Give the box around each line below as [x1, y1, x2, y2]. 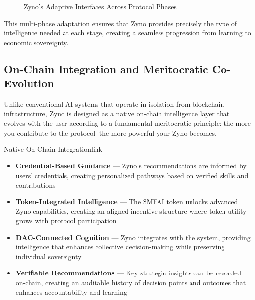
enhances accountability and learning [15, 287, 127, 297]
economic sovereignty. [4, 37, 69, 47]
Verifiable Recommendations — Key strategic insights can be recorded [15, 268, 242, 278]
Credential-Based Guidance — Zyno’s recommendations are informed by [15, 160, 247, 170]
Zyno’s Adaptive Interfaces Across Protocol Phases [24, 1, 177, 11]
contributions [15, 180, 56, 190]
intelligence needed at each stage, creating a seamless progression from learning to [4, 27, 251, 38]
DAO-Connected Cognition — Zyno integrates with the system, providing [15, 232, 251, 242]
